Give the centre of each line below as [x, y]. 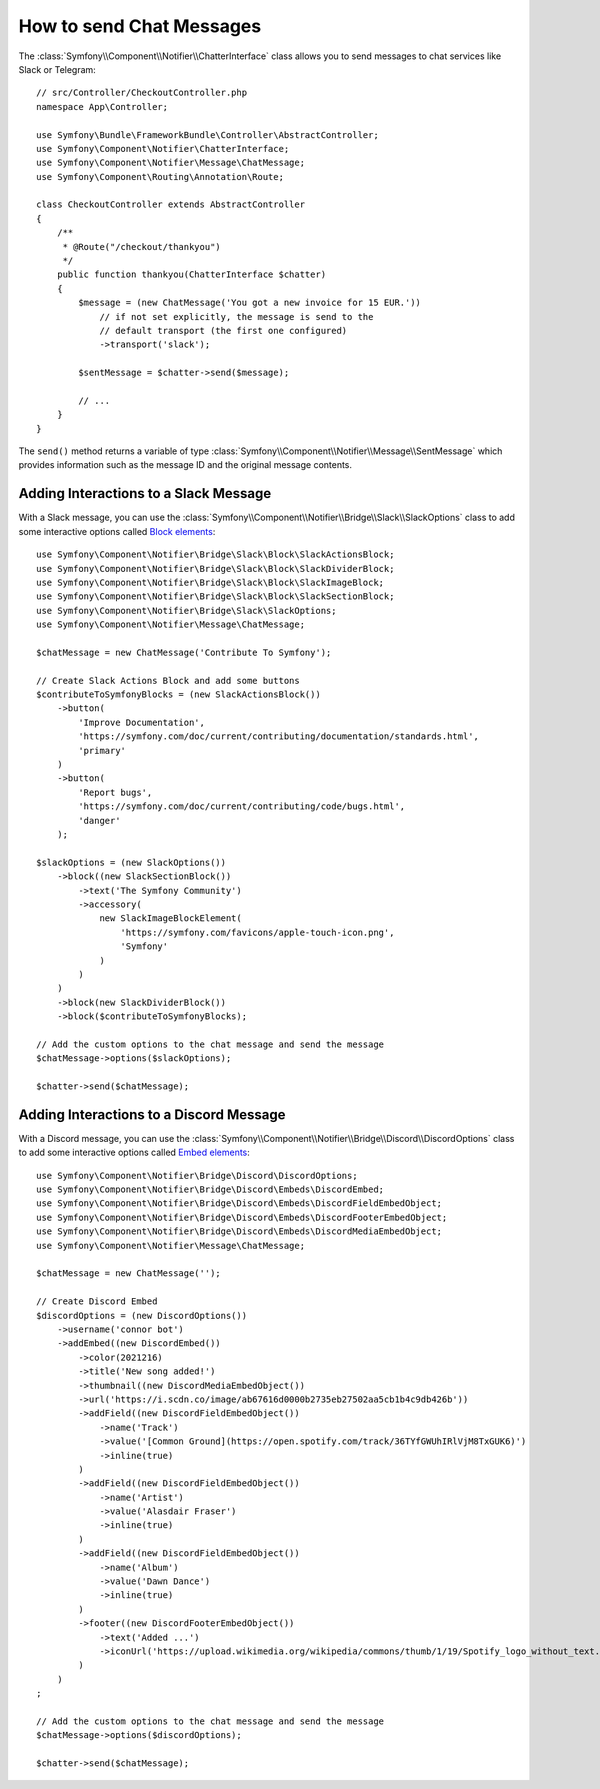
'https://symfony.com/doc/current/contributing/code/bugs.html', [242, 806]
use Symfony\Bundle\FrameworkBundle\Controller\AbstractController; [207, 134]
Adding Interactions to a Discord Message [152, 1114]
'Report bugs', [115, 792]
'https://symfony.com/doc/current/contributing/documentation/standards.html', [279, 736]
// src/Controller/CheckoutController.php [142, 93]
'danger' [99, 820]
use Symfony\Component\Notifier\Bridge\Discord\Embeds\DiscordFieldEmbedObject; [239, 1203]
